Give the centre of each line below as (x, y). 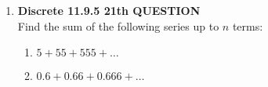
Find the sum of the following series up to (118, 25)
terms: (248, 25)
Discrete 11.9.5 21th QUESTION (109, 10)
